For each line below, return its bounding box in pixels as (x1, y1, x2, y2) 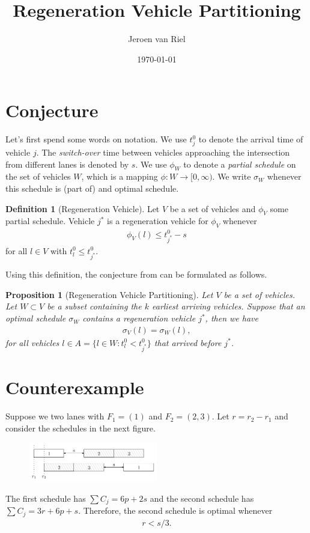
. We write (212, 170, 251, 183)
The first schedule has (5, 492, 86, 504)
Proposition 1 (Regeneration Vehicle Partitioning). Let (5, 288, 213, 300)
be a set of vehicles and (169, 202, 256, 215)
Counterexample (5, 375, 144, 400)
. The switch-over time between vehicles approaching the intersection (36, 145, 290, 158)
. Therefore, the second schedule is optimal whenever (78, 504, 273, 517)
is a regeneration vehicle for (107, 215, 208, 227)
